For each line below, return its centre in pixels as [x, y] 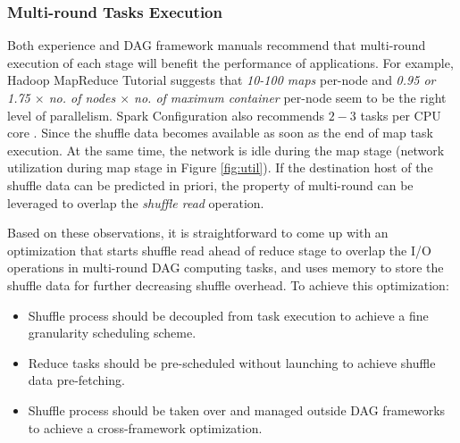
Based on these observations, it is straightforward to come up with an [198, 233]
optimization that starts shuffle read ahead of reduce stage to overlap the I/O [219, 250]
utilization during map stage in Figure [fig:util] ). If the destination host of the [220, 167]
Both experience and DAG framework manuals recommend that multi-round [217, 45]
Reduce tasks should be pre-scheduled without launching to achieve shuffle [232, 362]
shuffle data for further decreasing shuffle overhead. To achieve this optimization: [228, 284]
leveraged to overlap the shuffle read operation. [136, 202]
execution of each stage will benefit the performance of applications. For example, [230, 62]
